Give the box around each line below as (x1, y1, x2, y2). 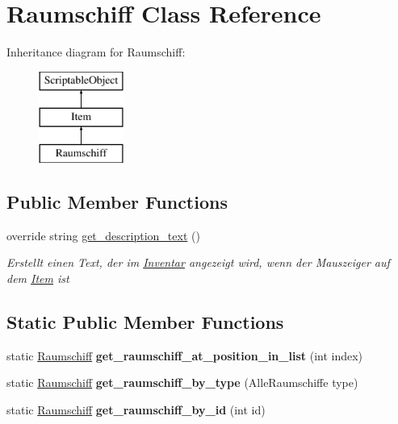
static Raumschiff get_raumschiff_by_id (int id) (6, 401, 266, 418)
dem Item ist (6, 270, 69, 287)
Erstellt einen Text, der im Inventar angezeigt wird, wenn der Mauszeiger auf (6, 254, 390, 271)
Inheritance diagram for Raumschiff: (6, 44, 186, 60)
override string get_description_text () (6, 227, 200, 243)
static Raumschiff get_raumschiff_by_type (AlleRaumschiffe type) (6, 374, 358, 391)
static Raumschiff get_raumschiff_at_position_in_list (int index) (6, 347, 363, 364)
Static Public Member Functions (6, 310, 284, 335)
